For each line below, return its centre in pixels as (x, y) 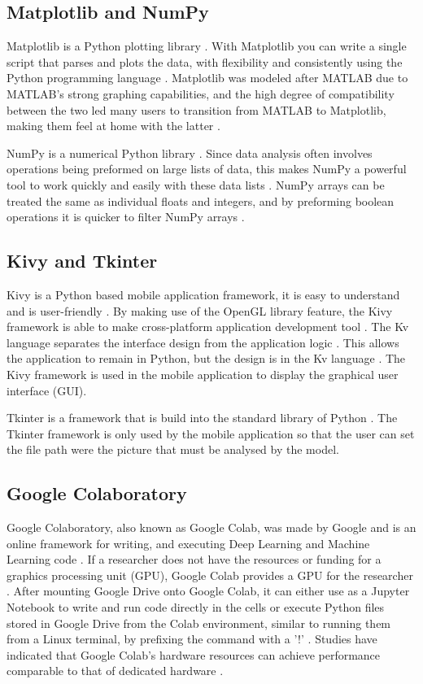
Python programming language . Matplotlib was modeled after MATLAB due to (207, 78)
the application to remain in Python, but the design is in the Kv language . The (206, 358)
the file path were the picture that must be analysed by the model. (173, 449)
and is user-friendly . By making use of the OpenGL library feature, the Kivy (200, 310)
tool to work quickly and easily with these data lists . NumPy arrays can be (196, 184)
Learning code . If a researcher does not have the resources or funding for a (194, 559)
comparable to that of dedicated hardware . (115, 671)
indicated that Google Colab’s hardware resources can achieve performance (194, 654)
